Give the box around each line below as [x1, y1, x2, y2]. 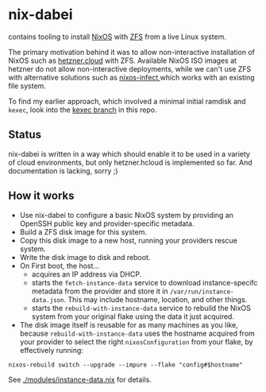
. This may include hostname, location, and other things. [64, 294, 248, 304]
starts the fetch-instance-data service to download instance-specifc [31, 278, 258, 287]
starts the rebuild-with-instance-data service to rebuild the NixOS [31, 303, 252, 312]
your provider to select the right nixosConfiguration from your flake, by [19, 336, 253, 347]
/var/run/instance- [169, 288, 234, 296]
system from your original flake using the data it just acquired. [31, 312, 234, 321]
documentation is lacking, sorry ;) [8, 165, 118, 176]
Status [8, 128, 42, 142]
